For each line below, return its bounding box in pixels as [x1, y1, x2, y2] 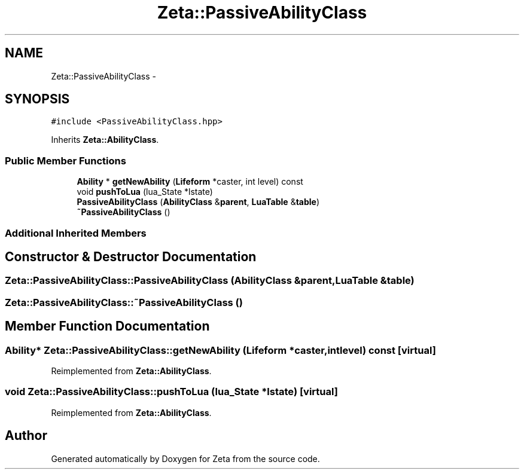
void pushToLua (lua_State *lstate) [77, 186, 213, 197]
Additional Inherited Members [5, 227, 147, 239]
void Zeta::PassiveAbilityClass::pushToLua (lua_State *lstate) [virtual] [5, 386, 338, 398]
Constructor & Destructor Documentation [5, 249, 257, 264]
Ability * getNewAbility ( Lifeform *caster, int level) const [77, 176, 303, 187]
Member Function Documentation [5, 319, 210, 334]
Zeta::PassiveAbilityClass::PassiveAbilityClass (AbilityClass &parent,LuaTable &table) [5, 274, 415, 287]
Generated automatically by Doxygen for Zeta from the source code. [51, 453, 320, 464]
